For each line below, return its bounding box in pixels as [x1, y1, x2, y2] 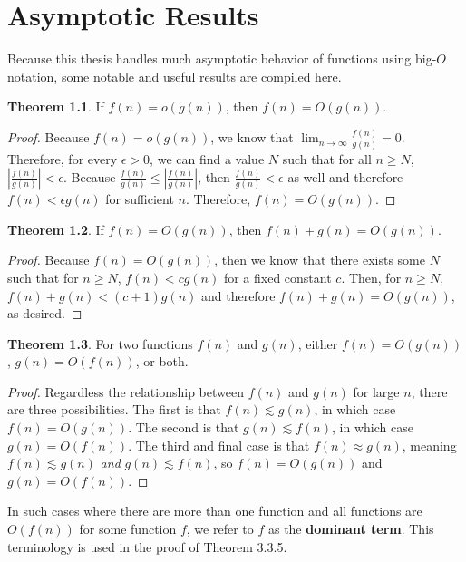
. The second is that [128, 418, 239, 437]
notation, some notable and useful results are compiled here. [7, 66, 342, 85]
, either [297, 334, 338, 353]
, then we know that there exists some [214, 250, 425, 269]
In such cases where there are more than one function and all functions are [7, 501, 422, 520]
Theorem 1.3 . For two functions [7, 334, 193, 353]
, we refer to [186, 519, 254, 538]
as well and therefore [287, 168, 403, 187]
